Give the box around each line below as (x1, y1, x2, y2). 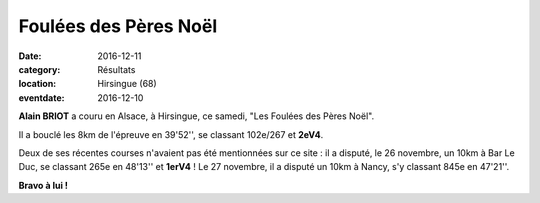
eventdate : (18, 91, 65, 104)
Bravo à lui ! (18, 179, 69, 191)
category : (18, 63, 61, 75)
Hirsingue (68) (97, 78, 157, 90)
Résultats (97, 63, 136, 75)
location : (18, 78, 57, 90)
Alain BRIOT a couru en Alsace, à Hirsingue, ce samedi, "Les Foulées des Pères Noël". (18, 110, 375, 122)
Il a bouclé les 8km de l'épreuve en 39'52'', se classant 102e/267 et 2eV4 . (18, 128, 324, 140)
